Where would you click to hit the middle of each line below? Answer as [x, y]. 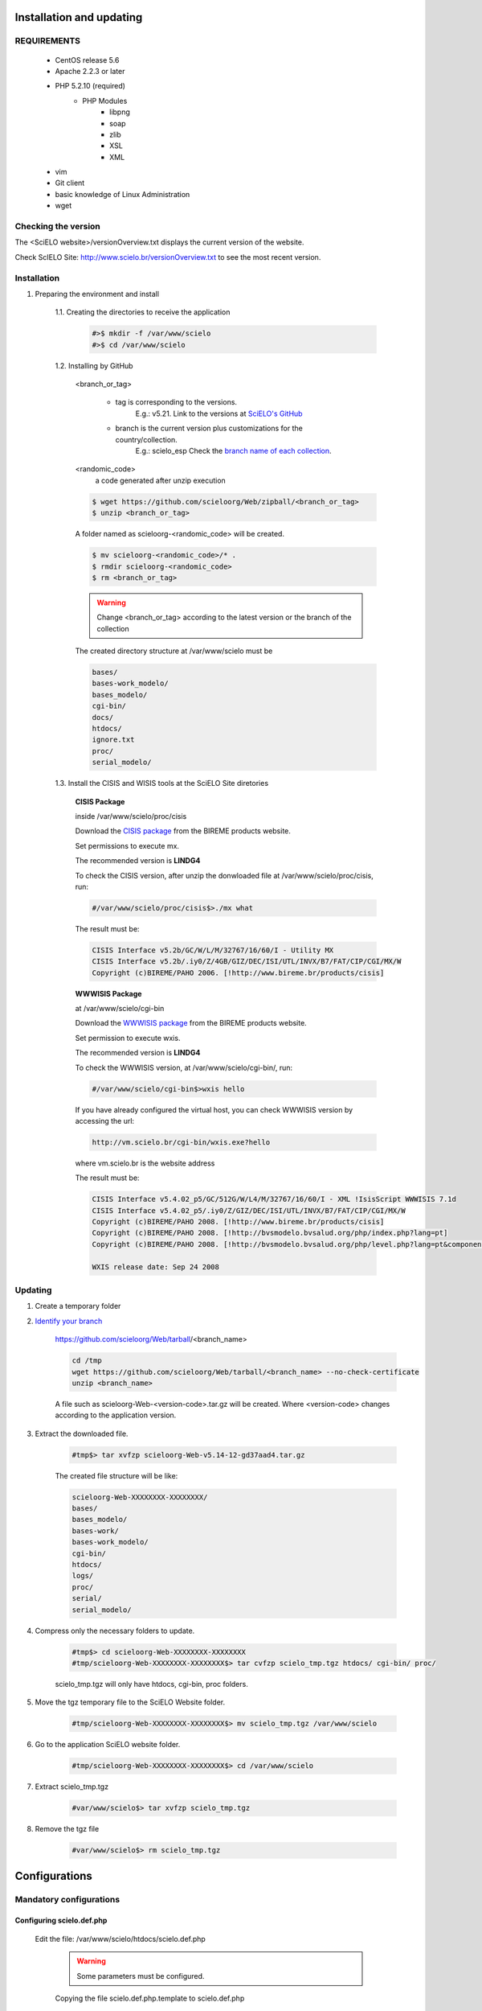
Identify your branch [69, 1321]
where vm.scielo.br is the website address [145, 1163]
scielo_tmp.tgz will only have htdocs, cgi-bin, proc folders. [151, 1684]
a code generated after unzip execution [161, 480]
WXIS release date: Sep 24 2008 [156, 1267]
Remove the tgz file [67, 1829]
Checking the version [57, 227]
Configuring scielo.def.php [61, 1921]
